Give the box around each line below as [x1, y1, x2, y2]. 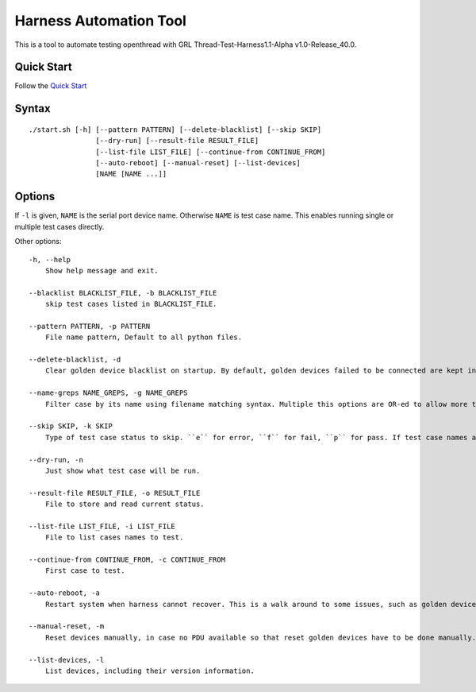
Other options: [14, 237, 62, 246]
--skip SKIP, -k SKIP [29, 422, 113, 431]
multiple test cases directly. [14, 222, 105, 231]
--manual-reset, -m [29, 622, 105, 631]
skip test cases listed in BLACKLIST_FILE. [44, 300, 217, 309]
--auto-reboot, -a [29, 589, 101, 597]
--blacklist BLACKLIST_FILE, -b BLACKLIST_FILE [29, 288, 217, 297]
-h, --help [29, 255, 71, 264]
